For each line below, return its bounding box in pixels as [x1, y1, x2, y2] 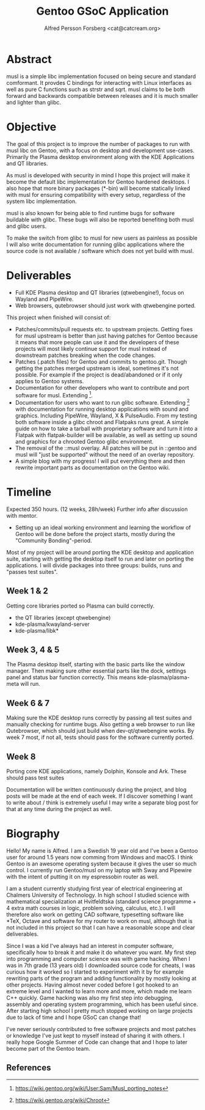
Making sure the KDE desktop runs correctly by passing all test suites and [6, 714, 192, 722]
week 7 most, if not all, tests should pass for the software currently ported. [6, 733, 194, 741]
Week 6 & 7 [6, 698, 50, 708]
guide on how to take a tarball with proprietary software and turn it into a [15, 425, 198, 432]
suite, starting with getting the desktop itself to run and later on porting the [6, 555, 194, 562]
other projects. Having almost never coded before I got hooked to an [6, 981, 179, 988]
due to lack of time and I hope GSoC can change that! [6, 1013, 142, 1021]
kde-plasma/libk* [15, 627, 59, 634]
